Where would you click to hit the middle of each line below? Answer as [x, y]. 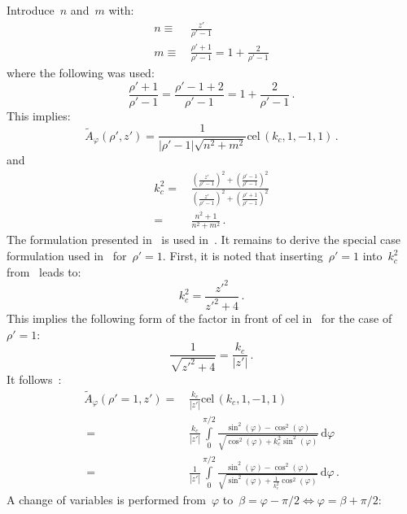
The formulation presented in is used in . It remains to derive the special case [203, 240]
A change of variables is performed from [106, 500]
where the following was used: [81, 73]
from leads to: [44, 271]
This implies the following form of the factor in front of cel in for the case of [199, 318]
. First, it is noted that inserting [243, 256]
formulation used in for [67, 256]
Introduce [31, 10]
